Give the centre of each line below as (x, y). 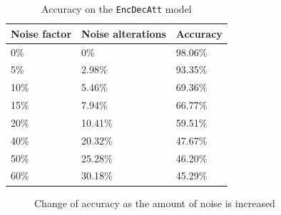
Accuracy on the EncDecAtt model (117, 9)
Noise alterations (124, 33)
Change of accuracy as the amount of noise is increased (155, 203)
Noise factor (41, 33)
